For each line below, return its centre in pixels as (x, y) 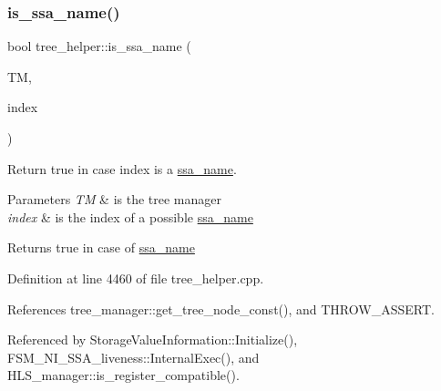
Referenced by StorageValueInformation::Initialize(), (153, 340)
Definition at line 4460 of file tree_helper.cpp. (136, 278)
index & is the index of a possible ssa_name (130, 216)
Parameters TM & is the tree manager (115, 199)
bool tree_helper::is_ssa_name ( (99, 46)
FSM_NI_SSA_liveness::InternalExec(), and (133, 357)
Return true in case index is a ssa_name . (122, 168)
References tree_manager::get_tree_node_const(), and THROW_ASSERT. (221, 309)
